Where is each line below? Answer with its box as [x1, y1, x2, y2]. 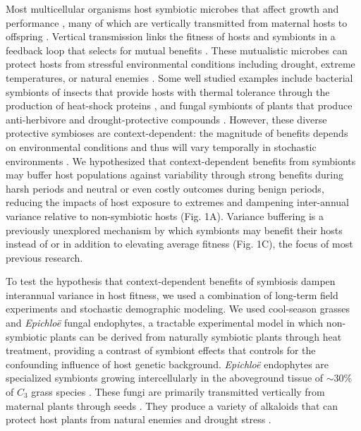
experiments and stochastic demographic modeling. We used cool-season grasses [6, 301, 350, 316]
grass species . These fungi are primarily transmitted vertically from [31, 384, 325, 399]
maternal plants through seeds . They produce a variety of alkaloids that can [6, 398, 338, 413]
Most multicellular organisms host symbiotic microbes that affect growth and [6, 1, 339, 16]
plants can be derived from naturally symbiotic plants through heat [50, 329, 342, 344]
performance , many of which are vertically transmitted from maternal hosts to [6, 15, 348, 30]
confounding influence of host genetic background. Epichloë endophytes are [6, 356, 329, 371]
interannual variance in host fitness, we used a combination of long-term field [6, 287, 338, 302]
